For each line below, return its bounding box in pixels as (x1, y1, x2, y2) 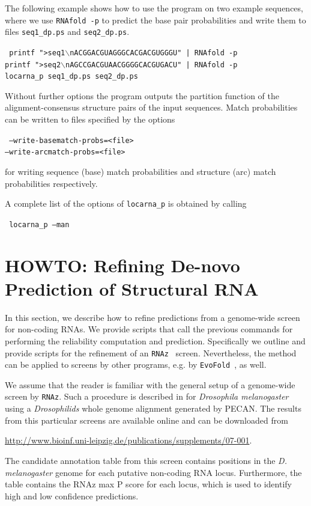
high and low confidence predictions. (5, 489, 139, 502)
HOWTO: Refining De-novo (5, 252, 240, 277)
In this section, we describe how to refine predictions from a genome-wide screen (5, 311, 300, 323)
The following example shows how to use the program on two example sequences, (5, 2, 303, 14)
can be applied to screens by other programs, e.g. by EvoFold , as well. (5, 358, 267, 371)
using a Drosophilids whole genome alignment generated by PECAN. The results (5, 402, 301, 415)
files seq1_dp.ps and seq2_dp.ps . (5, 25, 130, 38)
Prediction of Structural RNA (5, 276, 259, 300)
